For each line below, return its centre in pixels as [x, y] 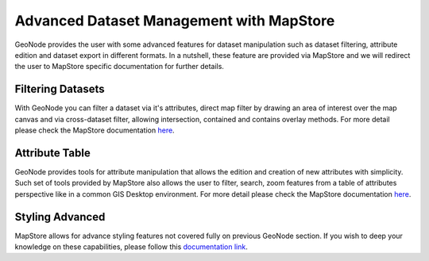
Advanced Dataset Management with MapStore [175, 21]
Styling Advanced [60, 217]
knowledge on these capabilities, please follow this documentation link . [131, 247]
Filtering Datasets [60, 89]
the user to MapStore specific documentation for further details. [119, 67]
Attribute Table [52, 153]
